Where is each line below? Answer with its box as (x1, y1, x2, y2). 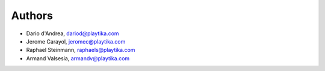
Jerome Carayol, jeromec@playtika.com (26, 38, 126, 45)
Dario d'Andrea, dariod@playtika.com (26, 30, 120, 37)
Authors (11, 9, 54, 22)
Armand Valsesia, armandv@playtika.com (26, 54, 130, 62)
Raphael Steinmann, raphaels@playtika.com (26, 47, 135, 54)
